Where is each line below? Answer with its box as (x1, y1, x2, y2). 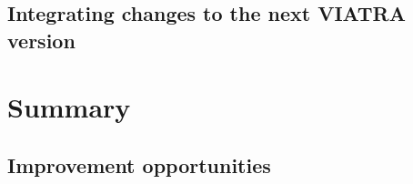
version (7, 26, 76, 54)
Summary (7, 88, 131, 126)
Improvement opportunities (7, 150, 271, 179)
